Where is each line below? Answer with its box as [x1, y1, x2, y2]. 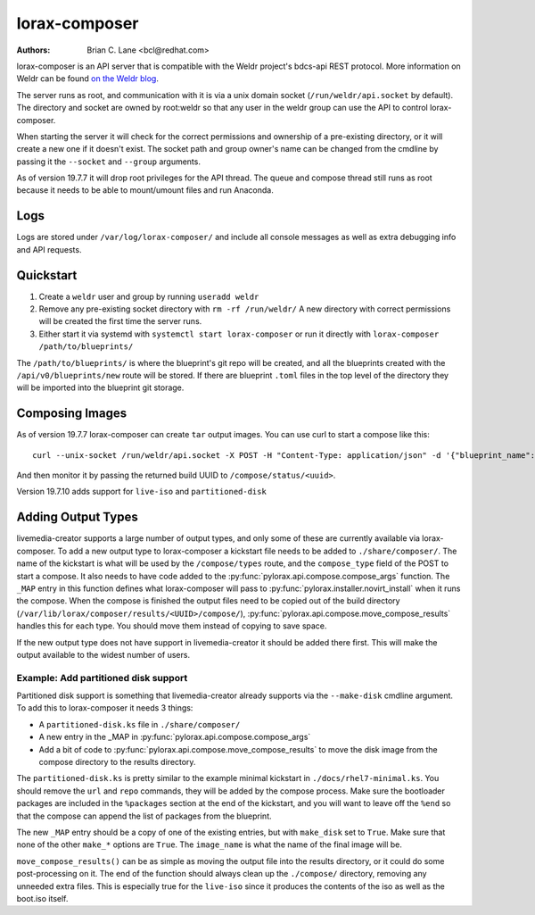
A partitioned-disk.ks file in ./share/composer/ [38, 719, 241, 729]
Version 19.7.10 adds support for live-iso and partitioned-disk [16, 487, 267, 497]
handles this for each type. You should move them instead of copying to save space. [16, 620, 327, 631]
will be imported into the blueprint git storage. [16, 382, 185, 393]
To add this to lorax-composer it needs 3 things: [16, 703, 193, 713]
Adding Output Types [16, 510, 138, 525]
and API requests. [16, 244, 82, 254]
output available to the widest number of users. [16, 649, 191, 660]
